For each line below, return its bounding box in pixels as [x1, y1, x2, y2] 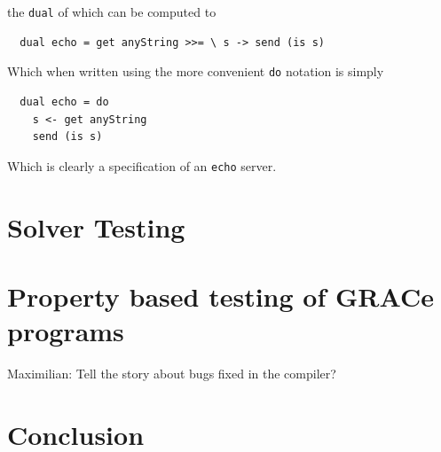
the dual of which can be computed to [7, 3, 217, 20]
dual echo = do [20, 95, 109, 108]
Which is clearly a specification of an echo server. [7, 156, 277, 175]
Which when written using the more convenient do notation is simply [7, 62, 384, 81]
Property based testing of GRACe [7, 277, 434, 314]
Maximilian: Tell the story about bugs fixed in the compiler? [7, 364, 336, 383]
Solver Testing [7, 208, 185, 245]
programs [7, 313, 124, 349]
